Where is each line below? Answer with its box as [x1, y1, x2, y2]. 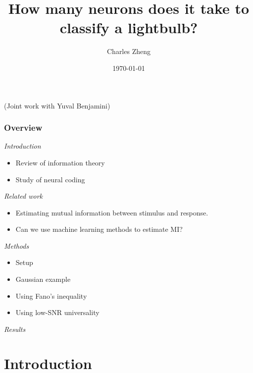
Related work [4, 191, 43, 201]
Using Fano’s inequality [15, 290, 87, 301]
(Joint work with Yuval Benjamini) [4, 100, 110, 110]
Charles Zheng [106, 46, 151, 56]
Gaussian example [15, 274, 71, 284]
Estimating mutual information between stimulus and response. [15, 207, 208, 217]
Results [4, 323, 26, 334]
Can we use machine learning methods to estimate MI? [15, 224, 183, 234]
